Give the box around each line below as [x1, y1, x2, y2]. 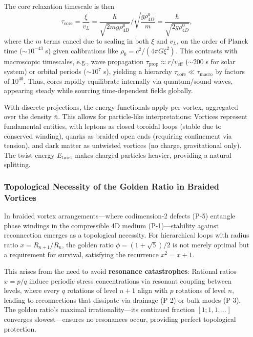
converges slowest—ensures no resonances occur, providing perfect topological [4, 313, 236, 324]
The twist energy [4, 149, 55, 160]
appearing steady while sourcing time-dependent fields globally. [4, 85, 193, 96]
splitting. [4, 159, 31, 169]
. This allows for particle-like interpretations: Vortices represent [58, 111, 248, 121]
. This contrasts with [175, 45, 238, 55]
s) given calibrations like [45, 45, 118, 55]
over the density [4, 111, 52, 121]
